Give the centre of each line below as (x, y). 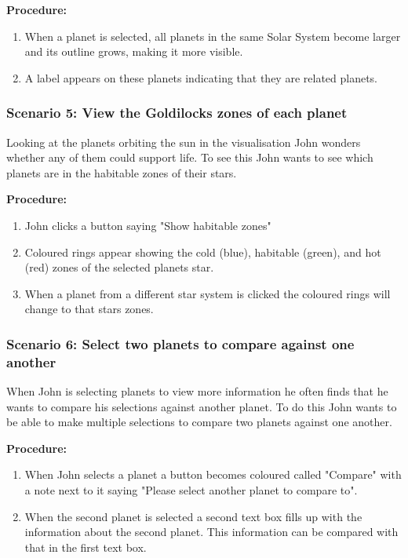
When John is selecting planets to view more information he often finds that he (197, 391)
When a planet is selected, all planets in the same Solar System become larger (213, 36)
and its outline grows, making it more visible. (134, 51)
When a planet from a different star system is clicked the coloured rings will (208, 293)
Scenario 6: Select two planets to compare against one (180, 343)
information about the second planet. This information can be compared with (211, 532)
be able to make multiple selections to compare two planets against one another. (199, 422)
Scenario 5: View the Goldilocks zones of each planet (177, 113)
